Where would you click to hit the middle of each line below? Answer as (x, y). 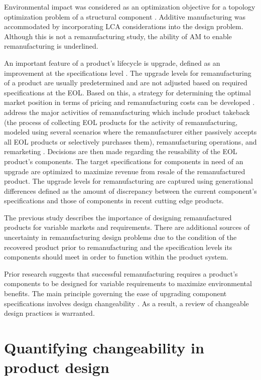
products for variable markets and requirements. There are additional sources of (127, 227)
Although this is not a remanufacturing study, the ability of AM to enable (118, 36)
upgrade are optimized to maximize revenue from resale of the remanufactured (125, 171)
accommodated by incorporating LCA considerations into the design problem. (124, 26)
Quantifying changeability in (104, 347)
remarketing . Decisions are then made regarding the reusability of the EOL (121, 151)
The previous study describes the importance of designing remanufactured (118, 217)
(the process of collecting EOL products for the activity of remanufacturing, (121, 122)
